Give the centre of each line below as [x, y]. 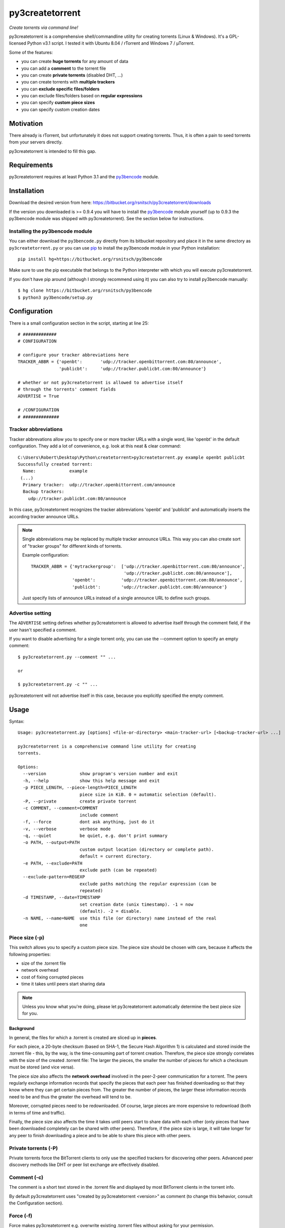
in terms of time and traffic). [37, 1113]
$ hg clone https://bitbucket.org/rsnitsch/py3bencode [85, 291]
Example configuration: [46, 555]
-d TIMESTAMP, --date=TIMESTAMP [61, 897]
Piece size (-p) [27, 937]
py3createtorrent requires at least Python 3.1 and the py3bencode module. [84, 177]
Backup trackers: [44, 492]
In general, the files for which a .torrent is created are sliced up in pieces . [83, 1037]
